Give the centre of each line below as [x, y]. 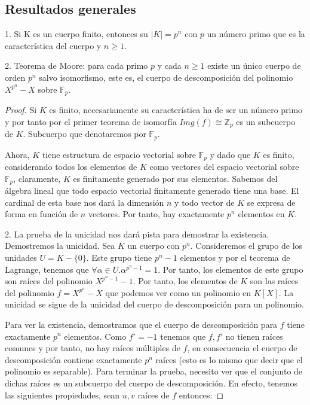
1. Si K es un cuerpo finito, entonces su [76, 34]
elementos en [261, 214]
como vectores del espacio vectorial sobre [224, 166]
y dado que [230, 154]
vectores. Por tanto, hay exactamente [156, 214]
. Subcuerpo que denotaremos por [85, 134]
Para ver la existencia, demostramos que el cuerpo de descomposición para [141, 324]
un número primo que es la [256, 34]
